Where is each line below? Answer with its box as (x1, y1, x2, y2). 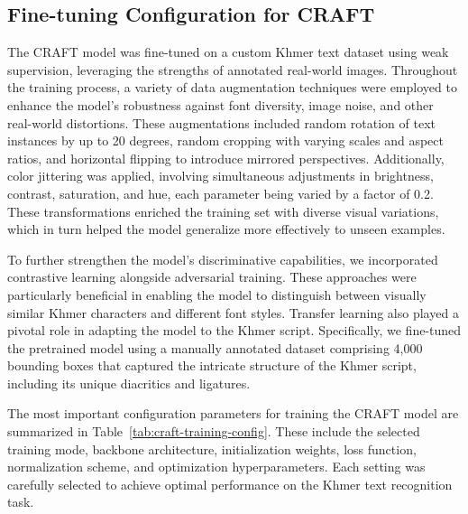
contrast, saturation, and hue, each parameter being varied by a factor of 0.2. (7, 183, 434, 202)
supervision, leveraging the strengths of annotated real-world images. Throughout (7, 60, 458, 79)
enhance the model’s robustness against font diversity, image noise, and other (7, 95, 434, 114)
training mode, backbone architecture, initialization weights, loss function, (7, 439, 417, 458)
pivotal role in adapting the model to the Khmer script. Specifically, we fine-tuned (7, 321, 462, 340)
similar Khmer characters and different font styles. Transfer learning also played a (7, 303, 459, 322)
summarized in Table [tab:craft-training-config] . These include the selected (7, 422, 420, 441)
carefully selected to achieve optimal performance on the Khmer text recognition (7, 474, 453, 493)
